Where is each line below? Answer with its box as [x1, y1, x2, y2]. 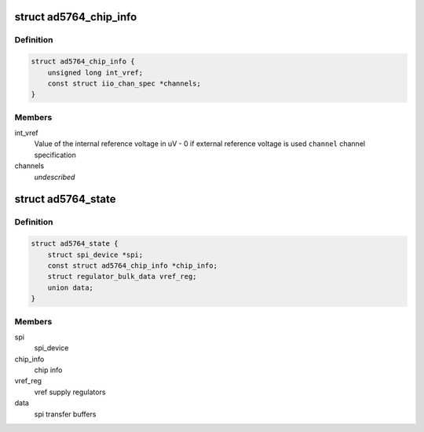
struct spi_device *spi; [47, 250, 144, 259]
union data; [47, 283, 94, 292]
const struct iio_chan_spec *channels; [47, 79, 202, 88]
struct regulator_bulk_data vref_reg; [47, 272, 197, 281]
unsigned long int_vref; [47, 68, 144, 77]
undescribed [34, 172, 75, 181]
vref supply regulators [34, 387, 106, 397]
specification [34, 150, 76, 159]
